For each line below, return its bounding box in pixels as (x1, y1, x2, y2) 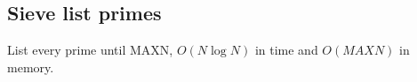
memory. (7, 57, 54, 76)
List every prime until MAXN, (7, 41, 173, 59)
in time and (254, 41, 318, 59)
